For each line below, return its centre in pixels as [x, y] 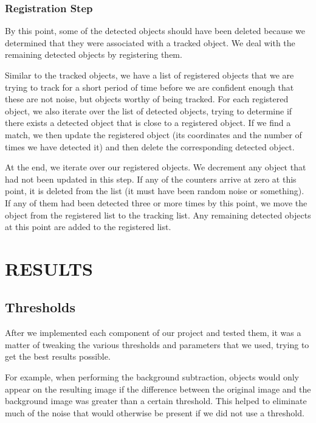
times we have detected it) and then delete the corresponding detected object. [150, 146]
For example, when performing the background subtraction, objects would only [152, 377]
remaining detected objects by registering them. [94, 54]
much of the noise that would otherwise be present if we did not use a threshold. [155, 412]
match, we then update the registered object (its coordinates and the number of [153, 134]
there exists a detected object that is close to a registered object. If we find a [148, 123]
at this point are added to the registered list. [88, 227]
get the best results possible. [58, 356]
